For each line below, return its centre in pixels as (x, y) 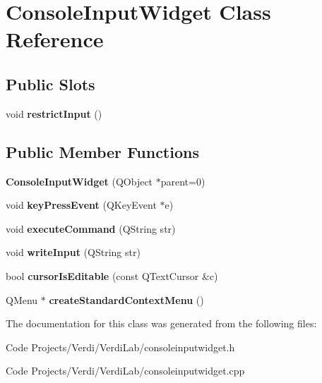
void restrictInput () (54, 113)
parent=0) (183, 181)
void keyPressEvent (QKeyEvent (81, 205)
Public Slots (50, 84)
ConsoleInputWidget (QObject (79, 181)
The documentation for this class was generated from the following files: (161, 323)
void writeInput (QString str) (73, 252)
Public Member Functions (102, 151)
